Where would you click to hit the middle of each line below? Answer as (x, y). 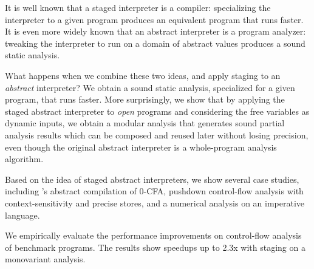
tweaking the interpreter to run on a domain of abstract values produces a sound (155, 43)
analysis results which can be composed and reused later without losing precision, (157, 134)
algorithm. (24, 159)
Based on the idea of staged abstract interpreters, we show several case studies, (152, 179)
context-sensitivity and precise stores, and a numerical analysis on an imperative (155, 203)
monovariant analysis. (45, 259)
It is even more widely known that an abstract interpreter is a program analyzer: (155, 31)
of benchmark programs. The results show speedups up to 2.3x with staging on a (155, 247)
